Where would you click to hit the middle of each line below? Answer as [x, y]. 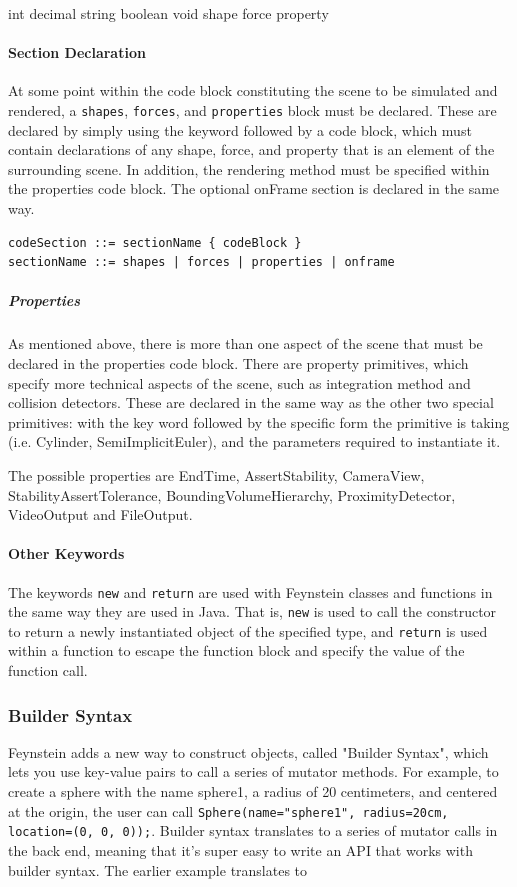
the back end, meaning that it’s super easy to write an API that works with [240, 849]
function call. [48, 670]
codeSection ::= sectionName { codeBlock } [155, 242]
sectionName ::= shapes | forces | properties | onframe [201, 262]
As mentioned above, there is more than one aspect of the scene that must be [245, 343]
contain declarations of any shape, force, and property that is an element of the [251, 149]
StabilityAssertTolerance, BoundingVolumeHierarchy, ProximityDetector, [232, 494]
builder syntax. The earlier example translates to [158, 869]
